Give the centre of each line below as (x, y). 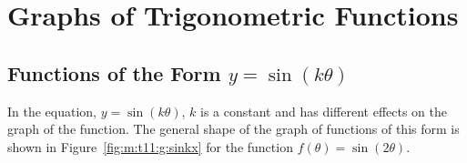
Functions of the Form (114, 72)
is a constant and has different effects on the (324, 111)
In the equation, (52, 111)
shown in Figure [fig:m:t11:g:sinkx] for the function (150, 146)
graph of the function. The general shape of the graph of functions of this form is (233, 129)
